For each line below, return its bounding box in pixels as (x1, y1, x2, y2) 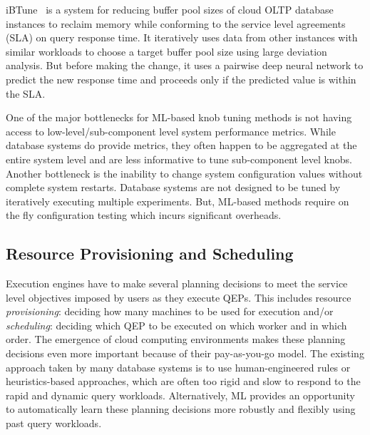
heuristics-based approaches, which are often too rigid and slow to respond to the (6, 374, 361, 389)
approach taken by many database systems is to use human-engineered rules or (6, 359, 351, 374)
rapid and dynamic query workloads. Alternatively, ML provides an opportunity (6, 387, 355, 402)
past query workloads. (6, 416, 102, 431)
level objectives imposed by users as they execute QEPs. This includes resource (6, 290, 351, 304)
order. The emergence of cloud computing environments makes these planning (6, 332, 346, 347)
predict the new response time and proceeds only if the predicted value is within (6, 71, 356, 86)
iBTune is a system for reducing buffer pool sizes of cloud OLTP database (6, 2, 334, 16)
